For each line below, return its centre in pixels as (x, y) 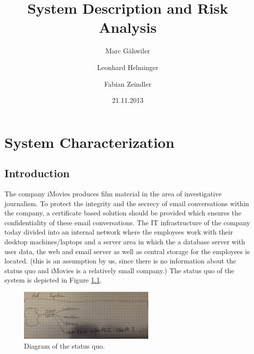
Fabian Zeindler (128, 83)
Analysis (128, 27)
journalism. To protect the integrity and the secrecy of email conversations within (127, 203)
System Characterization (90, 142)
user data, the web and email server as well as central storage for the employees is (127, 251)
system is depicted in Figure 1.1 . (53, 280)
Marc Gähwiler (128, 51)
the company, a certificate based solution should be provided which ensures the (123, 213)
